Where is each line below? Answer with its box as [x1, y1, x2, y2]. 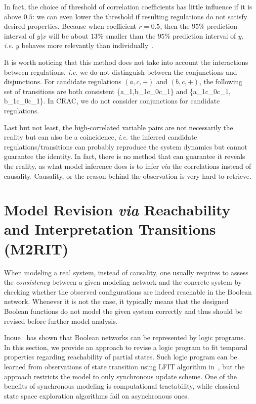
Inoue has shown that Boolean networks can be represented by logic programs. [4, 332, 246, 343]
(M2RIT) [4, 238, 69, 258]
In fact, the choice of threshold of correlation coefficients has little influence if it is [4, 1, 253, 11]
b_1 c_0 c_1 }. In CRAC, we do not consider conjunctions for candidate [4, 96, 220, 106]
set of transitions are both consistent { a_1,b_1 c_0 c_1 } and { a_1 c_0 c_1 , [4, 86, 231, 96]
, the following [199, 76, 243, 87]
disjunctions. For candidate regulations [4, 76, 122, 87]
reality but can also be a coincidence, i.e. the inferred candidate [4, 132, 197, 142]
